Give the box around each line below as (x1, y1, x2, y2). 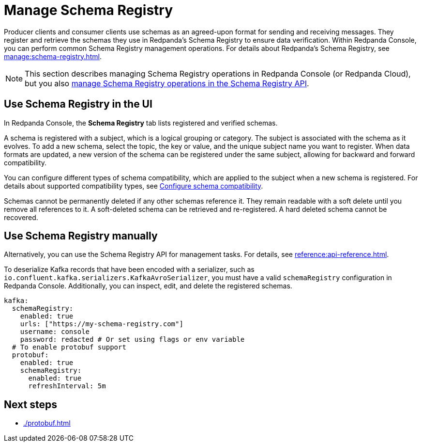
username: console (20, 328, 90, 336)
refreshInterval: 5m (28, 382, 106, 390)
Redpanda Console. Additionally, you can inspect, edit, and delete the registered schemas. (4, 282, 292, 290)
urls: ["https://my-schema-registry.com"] (20, 320, 183, 328)
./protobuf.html (23, 419, 71, 428)
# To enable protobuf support (12, 343, 126, 351)
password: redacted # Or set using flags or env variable (20, 335, 245, 344)
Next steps (4, 398, 57, 411)
